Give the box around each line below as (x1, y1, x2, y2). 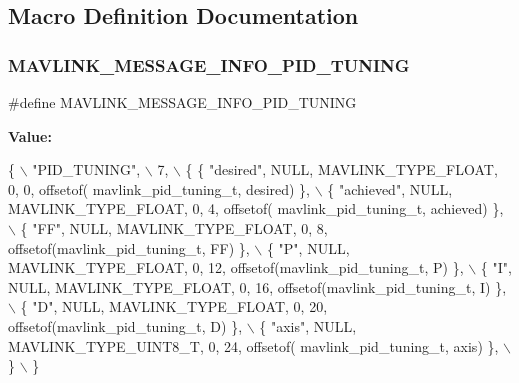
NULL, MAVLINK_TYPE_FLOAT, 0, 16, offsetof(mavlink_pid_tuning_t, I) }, (8, 276, 507, 297)
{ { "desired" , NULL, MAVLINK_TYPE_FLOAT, (185, 159, 498, 180)
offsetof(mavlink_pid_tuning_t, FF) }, (8, 237, 250, 258)
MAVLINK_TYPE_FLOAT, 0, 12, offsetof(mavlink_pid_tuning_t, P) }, (8, 257, 464, 278)
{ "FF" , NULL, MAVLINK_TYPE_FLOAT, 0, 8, (20, 217, 328, 238)
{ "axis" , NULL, (259, 315, 357, 336)
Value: (8, 125, 52, 146)
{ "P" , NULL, (266, 237, 350, 258)
